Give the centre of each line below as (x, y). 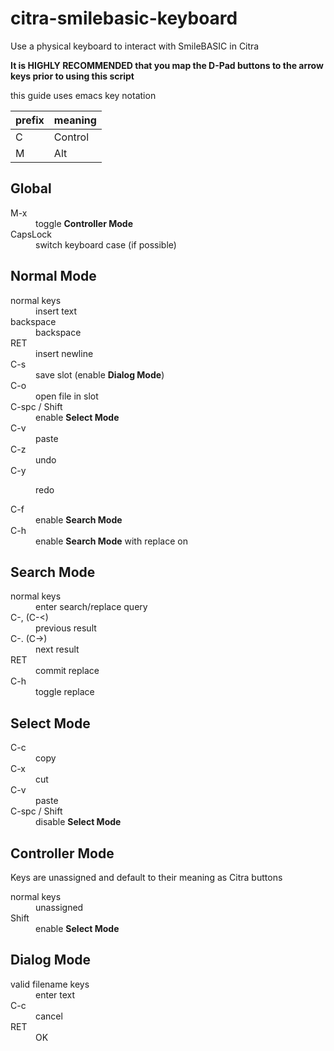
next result (57, 649)
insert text (56, 311)
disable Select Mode (78, 822)
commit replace (67, 671)
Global (31, 188)
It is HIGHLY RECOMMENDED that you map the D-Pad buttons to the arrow (167, 65)
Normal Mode (53, 276)
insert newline (64, 353)
